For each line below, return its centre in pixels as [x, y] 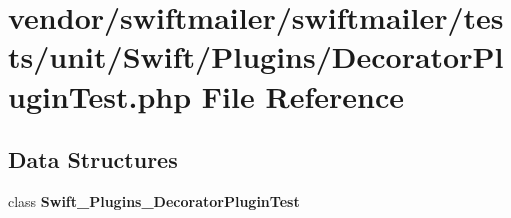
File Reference [302, 95]
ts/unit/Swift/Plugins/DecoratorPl [256, 56]
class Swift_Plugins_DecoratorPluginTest [154, 200]
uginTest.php [100, 95]
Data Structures [93, 159]
